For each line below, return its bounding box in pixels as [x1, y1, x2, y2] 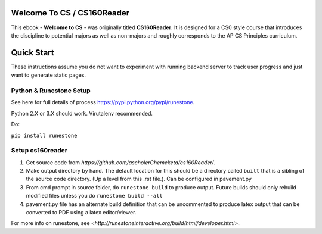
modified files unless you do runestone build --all [26, 192, 163, 199]
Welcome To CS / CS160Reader [11, 8, 130, 18]
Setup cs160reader [11, 146, 68, 155]
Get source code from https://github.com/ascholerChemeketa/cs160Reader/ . [26, 158, 216, 166]
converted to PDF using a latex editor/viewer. [26, 209, 137, 216]
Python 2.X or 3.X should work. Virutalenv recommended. [11, 110, 153, 117]
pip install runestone [11, 132, 78, 139]
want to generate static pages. [11, 71, 86, 79]
